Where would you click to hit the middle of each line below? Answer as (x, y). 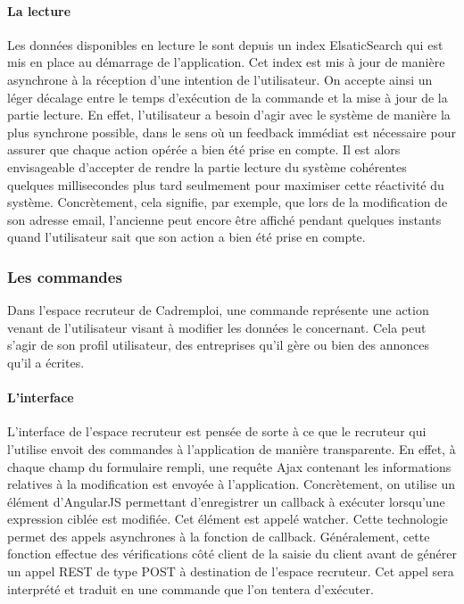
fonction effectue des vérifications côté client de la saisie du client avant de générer (232, 554)
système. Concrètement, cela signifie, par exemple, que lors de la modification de (228, 202)
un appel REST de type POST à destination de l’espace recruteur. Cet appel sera (231, 571)
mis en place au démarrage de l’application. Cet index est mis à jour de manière (226, 62)
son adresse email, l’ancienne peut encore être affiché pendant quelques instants (224, 219)
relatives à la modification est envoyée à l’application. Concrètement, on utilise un (231, 484)
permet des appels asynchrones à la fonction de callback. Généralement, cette (219, 536)
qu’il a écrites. (46, 362)
